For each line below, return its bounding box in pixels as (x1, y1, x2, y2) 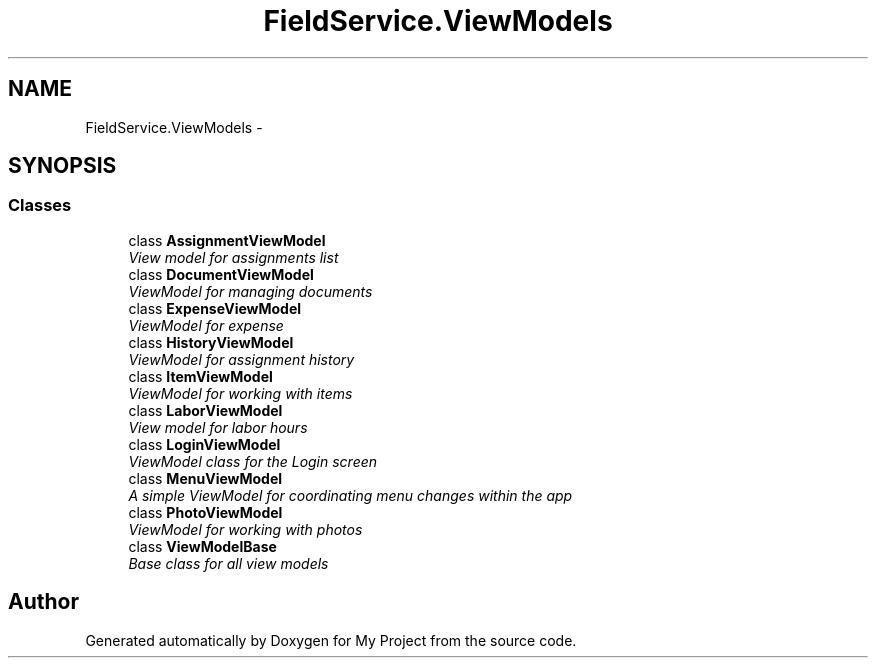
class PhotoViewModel (128, 503, 283, 521)
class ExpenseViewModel (128, 299, 302, 317)
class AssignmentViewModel (128, 231, 326, 249)
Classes (8, 195, 72, 216)
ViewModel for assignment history (128, 350, 355, 368)
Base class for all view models (128, 554, 329, 572)
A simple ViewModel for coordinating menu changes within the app (128, 486, 573, 504)
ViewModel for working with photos (128, 520, 363, 538)
